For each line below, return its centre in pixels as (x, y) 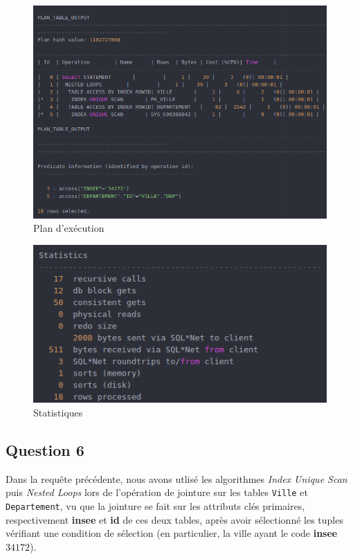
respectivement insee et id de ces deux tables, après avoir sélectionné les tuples (174, 519)
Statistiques (58, 412)
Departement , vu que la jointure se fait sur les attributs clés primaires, (155, 506)
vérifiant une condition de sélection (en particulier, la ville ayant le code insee (172, 533)
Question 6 (45, 449)
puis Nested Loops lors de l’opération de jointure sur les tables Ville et (157, 492)
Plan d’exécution (69, 228)
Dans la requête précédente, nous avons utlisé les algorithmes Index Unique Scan (176, 478)
